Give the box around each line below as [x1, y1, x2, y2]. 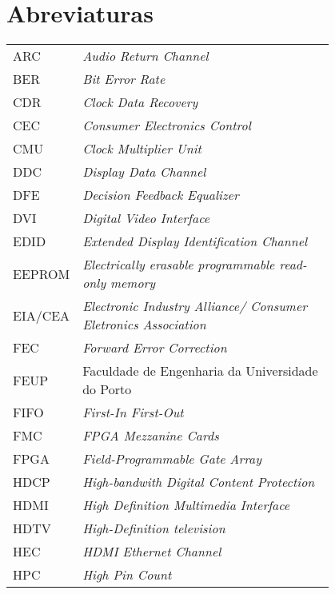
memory [110, 273, 156, 293]
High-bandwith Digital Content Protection [82, 472, 315, 492]
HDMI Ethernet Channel [82, 542, 221, 561]
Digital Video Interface [82, 209, 210, 228]
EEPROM [13, 264, 70, 283]
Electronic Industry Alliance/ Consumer [82, 297, 308, 316]
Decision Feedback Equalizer [82, 185, 239, 205]
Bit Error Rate [82, 70, 166, 89]
